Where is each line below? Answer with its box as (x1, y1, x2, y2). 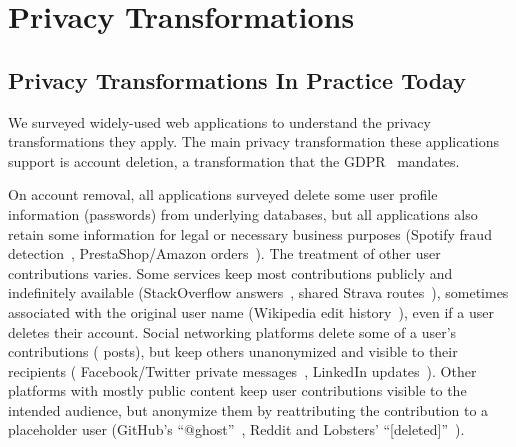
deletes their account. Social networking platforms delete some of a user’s (8, 321, 457, 342)
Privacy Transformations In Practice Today (8, 64, 466, 95)
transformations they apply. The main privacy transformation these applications (8, 131, 500, 152)
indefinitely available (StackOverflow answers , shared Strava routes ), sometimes (8, 282, 509, 303)
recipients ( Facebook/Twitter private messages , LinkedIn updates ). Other (8, 360, 477, 381)
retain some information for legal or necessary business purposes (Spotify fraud (8, 223, 492, 244)
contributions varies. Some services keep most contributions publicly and (8, 262, 453, 283)
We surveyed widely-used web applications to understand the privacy (8, 111, 431, 132)
